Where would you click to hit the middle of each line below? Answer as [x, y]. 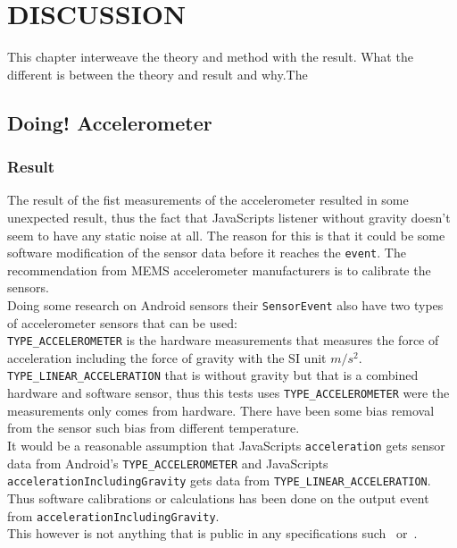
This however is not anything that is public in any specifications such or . [212, 533]
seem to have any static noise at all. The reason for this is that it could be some [226, 235]
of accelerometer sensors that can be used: [122, 322]
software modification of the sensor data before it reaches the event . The [207, 253]
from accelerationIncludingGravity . [113, 515]
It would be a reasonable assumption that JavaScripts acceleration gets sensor [226, 445]
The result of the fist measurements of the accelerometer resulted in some [208, 200]
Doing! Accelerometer [110, 122]
